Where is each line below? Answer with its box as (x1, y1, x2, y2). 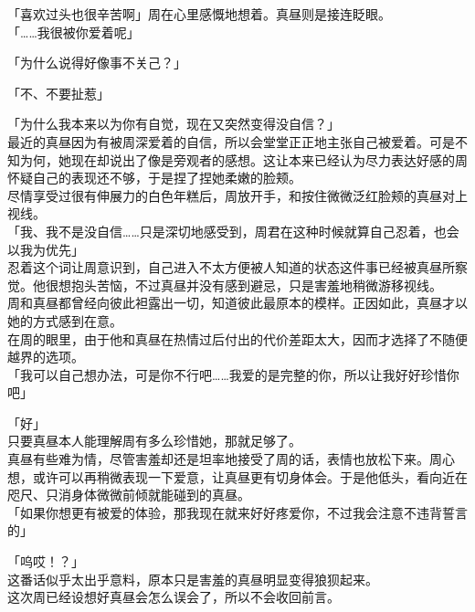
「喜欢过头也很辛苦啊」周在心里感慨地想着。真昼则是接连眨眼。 (7, 5, 391, 23)
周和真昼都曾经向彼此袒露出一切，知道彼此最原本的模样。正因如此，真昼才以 (7, 293, 468, 312)
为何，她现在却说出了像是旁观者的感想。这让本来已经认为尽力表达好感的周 (19, 150, 468, 169)
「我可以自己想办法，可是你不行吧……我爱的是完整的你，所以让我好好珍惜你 (7, 364, 459, 384)
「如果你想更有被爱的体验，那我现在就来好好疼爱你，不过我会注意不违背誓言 (7, 502, 468, 522)
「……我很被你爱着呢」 (7, 22, 140, 41)
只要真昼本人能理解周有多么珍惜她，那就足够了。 (7, 431, 301, 450)
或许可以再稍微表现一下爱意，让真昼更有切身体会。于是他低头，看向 (32, 467, 442, 486)
